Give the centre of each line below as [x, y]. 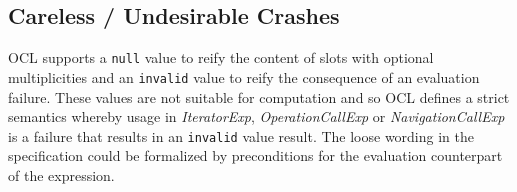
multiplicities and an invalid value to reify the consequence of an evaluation [244, 76]
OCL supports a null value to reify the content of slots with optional [221, 57]
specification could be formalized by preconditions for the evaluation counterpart [255, 155]
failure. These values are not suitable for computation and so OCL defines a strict [259, 96]
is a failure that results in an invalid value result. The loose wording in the [241, 135]
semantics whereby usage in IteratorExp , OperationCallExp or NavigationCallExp [256, 116]
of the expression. [61, 174]
